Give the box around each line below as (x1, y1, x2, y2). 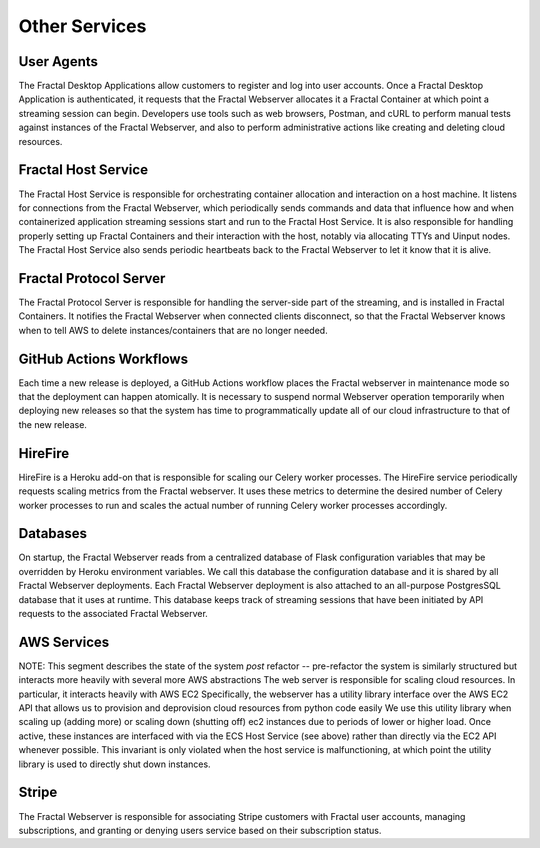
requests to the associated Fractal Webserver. (18, 608, 209, 620)
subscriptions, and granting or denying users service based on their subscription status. (18, 824, 382, 836)
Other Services (18, 15, 147, 37)
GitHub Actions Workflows (18, 350, 189, 367)
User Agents (18, 53, 99, 70)
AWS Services (18, 633, 110, 650)
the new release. (18, 418, 87, 430)
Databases (18, 525, 88, 542)
